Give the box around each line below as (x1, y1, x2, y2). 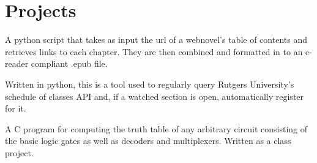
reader (5, 57, 29, 70)
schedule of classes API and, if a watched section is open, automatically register (5, 89, 304, 102)
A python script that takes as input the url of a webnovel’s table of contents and (5, 33, 307, 46)
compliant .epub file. (31, 57, 108, 70)
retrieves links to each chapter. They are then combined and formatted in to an (5, 45, 303, 58)
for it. (5, 102, 26, 115)
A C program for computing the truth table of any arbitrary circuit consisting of (5, 122, 308, 135)
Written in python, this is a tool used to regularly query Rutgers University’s (5, 77, 294, 90)
